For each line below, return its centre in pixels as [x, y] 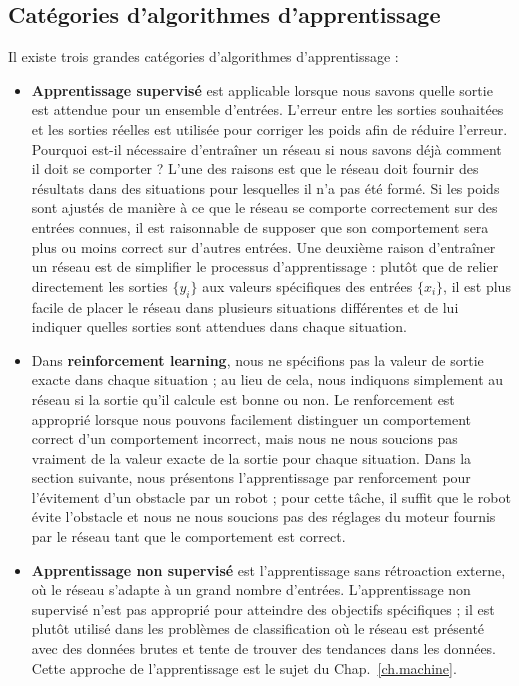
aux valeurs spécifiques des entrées [307, 285]
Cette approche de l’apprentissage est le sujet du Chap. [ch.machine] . [244, 667]
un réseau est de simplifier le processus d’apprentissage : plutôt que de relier [265, 266]
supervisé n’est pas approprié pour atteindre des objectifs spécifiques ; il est [263, 608]
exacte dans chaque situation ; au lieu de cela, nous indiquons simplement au [267, 379]
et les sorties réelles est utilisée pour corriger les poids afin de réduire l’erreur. [269, 128]
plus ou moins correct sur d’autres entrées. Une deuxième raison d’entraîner [263, 246]
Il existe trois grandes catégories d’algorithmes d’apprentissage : [203, 56]
